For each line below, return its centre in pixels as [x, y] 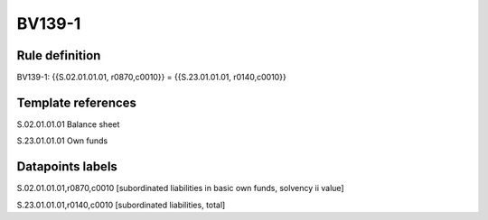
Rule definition [59, 55]
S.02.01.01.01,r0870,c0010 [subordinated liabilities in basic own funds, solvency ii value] [180, 188]
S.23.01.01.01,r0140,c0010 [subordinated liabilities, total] [121, 205]
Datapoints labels [67, 167]
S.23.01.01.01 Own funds [62, 141]
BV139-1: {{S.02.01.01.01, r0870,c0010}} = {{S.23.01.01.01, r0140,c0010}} [151, 78]
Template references [77, 102]
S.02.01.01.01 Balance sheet [68, 124]
